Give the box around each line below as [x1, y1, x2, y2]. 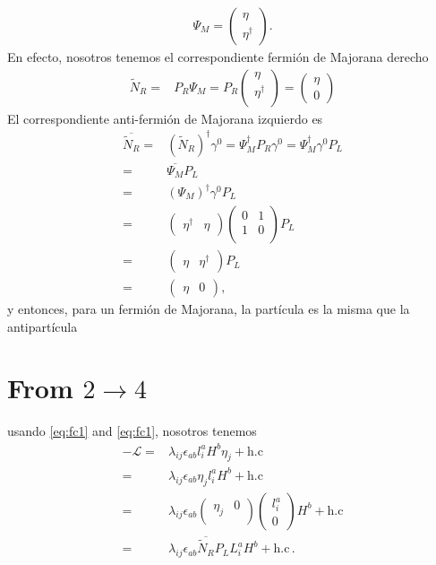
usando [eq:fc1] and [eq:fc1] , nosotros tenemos [7, 422, 257, 440]
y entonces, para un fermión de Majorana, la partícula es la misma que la [7, 300, 410, 318]
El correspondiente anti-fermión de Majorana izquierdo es [7, 109, 323, 127]
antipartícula [7, 317, 78, 335]
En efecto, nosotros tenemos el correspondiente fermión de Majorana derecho [7, 48, 429, 66]
